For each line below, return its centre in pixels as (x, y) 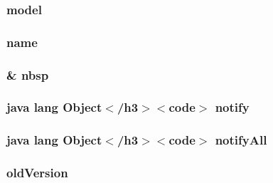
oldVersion (37, 173)
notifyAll (241, 140)
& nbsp (28, 74)
